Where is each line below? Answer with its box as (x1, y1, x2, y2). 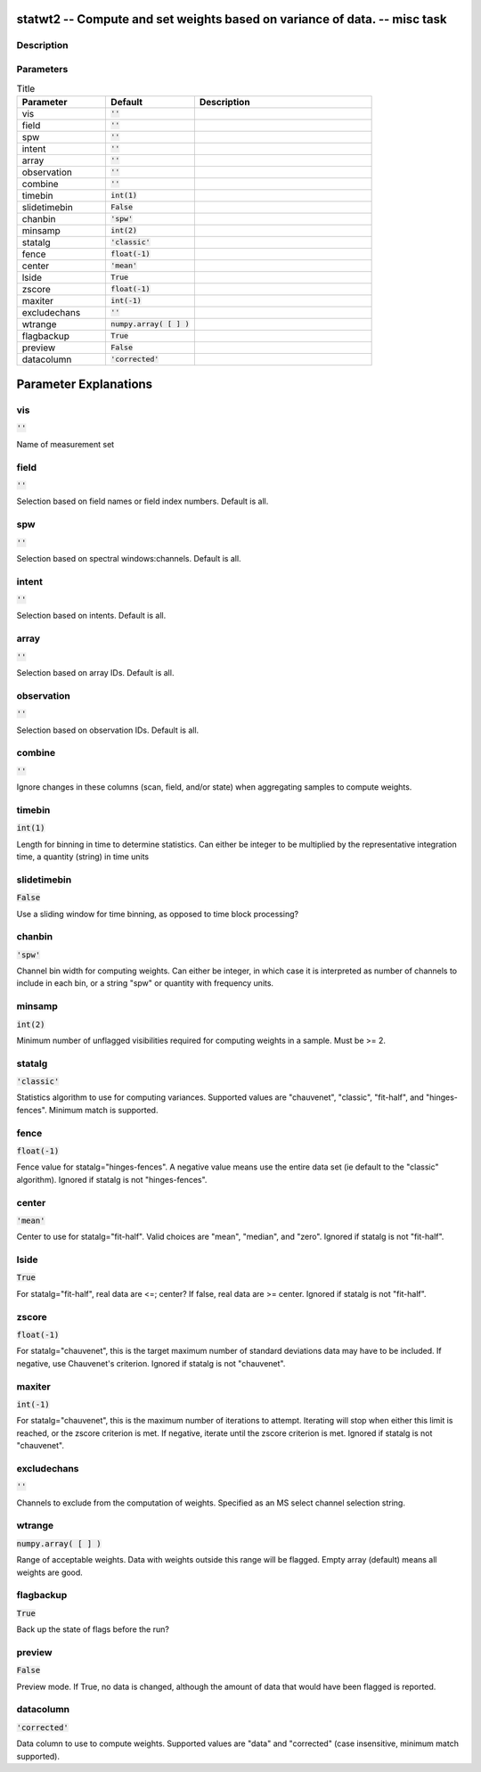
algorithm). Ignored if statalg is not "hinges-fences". (16, 1174, 208, 1185)
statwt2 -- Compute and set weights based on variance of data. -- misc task (16, 12, 447, 27)
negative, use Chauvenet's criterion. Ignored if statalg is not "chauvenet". (16, 1358, 286, 1368)
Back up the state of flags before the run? (16, 1624, 169, 1635)
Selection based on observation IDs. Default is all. (16, 725, 200, 735)
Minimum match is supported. (49, 1104, 159, 1115)
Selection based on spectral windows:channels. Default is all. (16, 553, 241, 563)
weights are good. (16, 1567, 84, 1578)
